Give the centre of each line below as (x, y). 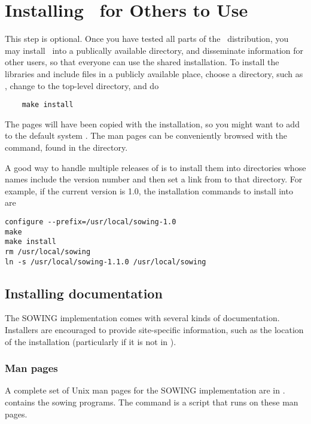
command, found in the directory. (66, 147)
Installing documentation (84, 293)
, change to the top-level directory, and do (82, 85)
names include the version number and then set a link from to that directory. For (154, 179)
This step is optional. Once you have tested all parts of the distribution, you (147, 39)
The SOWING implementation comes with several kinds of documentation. (142, 318)
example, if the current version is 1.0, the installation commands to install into (149, 190)
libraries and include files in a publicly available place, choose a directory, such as (154, 73)
